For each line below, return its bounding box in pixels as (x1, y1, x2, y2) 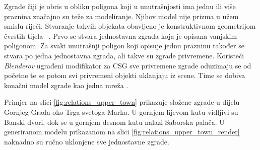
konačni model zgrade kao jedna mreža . (4, 80, 128, 90)
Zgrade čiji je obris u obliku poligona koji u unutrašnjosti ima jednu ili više (4, 1, 236, 11)
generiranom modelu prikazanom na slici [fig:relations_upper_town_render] (4, 126, 240, 137)
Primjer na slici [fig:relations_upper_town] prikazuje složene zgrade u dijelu (4, 97, 240, 107)
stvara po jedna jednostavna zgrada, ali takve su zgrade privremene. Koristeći (4, 50, 244, 60)
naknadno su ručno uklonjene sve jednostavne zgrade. (4, 136, 169, 146)
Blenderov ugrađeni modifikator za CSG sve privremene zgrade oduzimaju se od (4, 60, 251, 70)
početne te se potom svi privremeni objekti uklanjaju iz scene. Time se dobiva (4, 70, 245, 81)
